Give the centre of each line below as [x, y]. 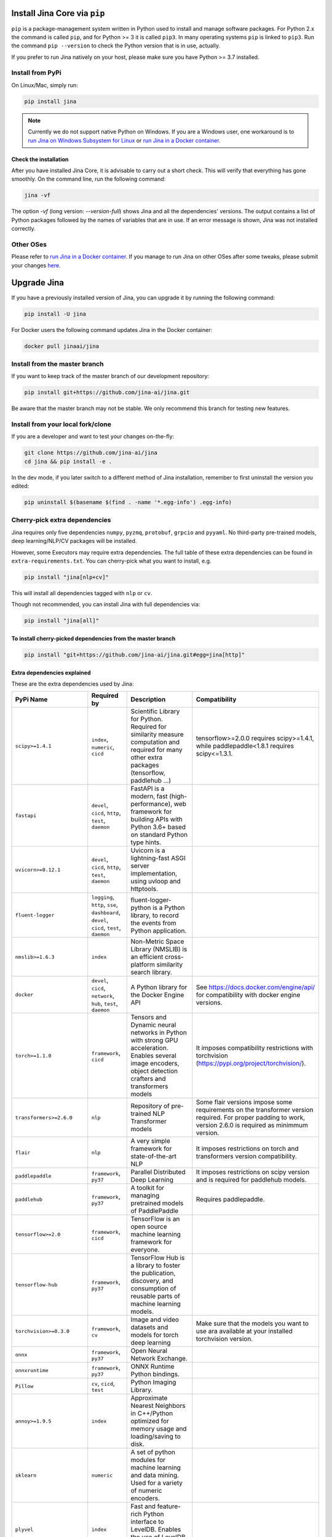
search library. [151, 973]
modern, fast [149, 796]
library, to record [155, 915]
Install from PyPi [36, 73]
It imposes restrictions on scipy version [253, 1172]
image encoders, [155, 1064]
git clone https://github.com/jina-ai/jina [91, 453]
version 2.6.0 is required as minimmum [252, 1125]
